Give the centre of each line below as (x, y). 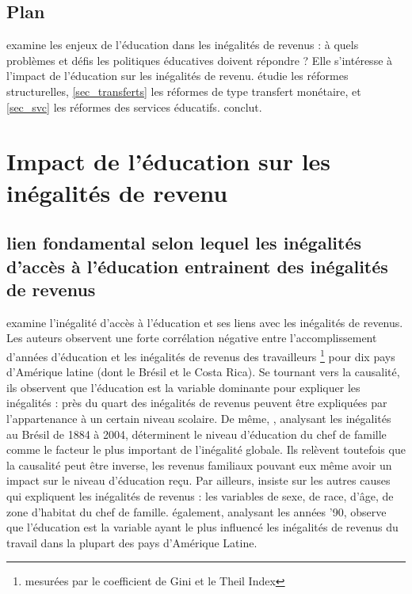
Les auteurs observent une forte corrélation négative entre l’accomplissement (192, 338)
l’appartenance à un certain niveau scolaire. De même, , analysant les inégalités (199, 418)
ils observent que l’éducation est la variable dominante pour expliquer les (183, 387)
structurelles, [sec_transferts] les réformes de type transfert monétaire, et (184, 91)
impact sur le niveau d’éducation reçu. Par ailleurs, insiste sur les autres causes (198, 480)
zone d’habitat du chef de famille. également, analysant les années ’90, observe (196, 511)
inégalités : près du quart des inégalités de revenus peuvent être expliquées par (197, 403)
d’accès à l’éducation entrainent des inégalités (197, 266)
